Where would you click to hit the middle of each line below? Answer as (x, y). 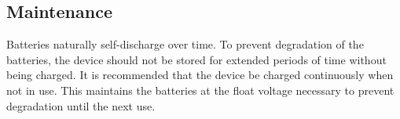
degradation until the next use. (81, 105)
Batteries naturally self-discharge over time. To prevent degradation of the (185, 44)
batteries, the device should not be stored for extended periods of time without (196, 59)
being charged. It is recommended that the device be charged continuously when (200, 75)
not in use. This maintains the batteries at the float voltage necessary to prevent (200, 90)
